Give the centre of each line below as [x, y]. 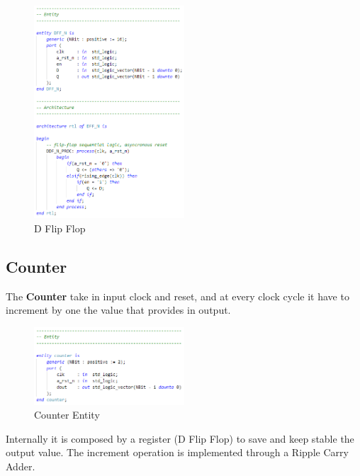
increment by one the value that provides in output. [118, 310]
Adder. [21, 466]
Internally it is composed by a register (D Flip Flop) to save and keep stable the [180, 438]
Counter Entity [67, 415]
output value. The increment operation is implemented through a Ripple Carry [177, 452]
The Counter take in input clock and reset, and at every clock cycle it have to [178, 296]
